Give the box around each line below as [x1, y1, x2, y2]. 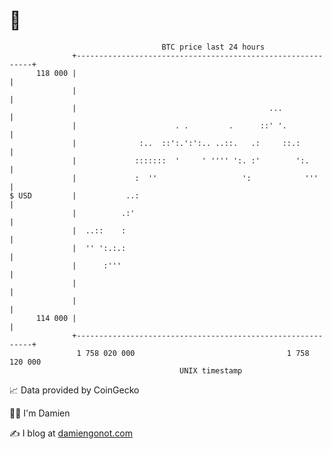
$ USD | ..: [9, 190, 140, 201]
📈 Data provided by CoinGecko [9, 384, 140, 396]
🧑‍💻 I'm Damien [9, 407, 71, 419]
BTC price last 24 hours [161, 42, 266, 52]
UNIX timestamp [179, 365, 243, 376]
